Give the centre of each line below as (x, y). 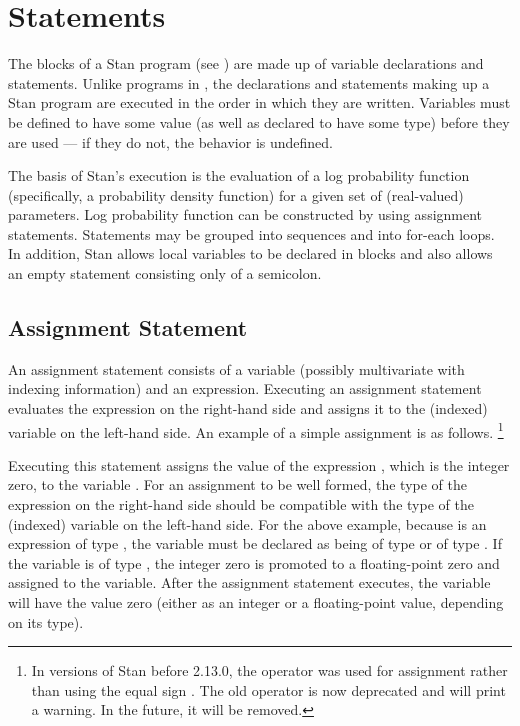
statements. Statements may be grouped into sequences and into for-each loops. (251, 233)
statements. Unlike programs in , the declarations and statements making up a (249, 82)
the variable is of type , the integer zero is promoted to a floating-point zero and (254, 562)
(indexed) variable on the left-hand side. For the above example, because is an (247, 523)
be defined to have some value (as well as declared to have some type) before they (259, 121)
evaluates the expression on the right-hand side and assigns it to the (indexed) (248, 408)
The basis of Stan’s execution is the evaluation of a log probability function (239, 175)
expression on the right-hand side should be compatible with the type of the (241, 504)
